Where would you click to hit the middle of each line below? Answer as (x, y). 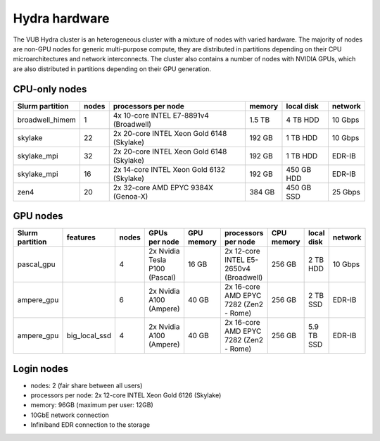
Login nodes (41, 369)
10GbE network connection (70, 415)
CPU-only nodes (50, 89)
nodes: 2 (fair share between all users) (87, 385)
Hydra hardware (61, 18)
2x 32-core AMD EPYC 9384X (163, 187)
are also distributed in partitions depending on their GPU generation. (112, 69)
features (81, 237)
